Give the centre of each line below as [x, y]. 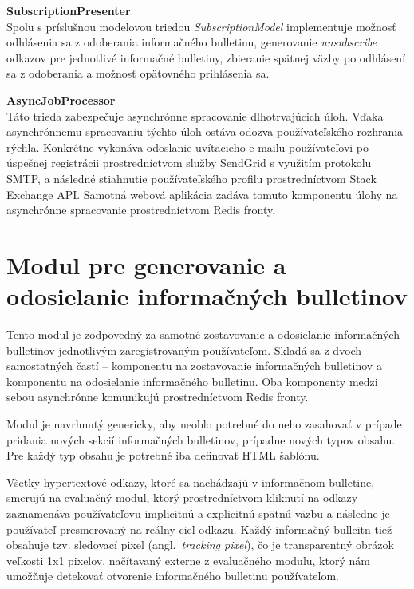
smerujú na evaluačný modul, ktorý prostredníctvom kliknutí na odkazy [182, 497]
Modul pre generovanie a [146, 264]
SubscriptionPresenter [69, 10]
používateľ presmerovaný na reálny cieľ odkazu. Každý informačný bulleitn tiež [199, 529]
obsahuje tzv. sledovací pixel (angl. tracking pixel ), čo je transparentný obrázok [200, 545]
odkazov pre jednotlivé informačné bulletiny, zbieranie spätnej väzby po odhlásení [206, 57]
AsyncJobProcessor [61, 99]
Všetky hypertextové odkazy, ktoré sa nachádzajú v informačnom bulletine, [191, 482]
